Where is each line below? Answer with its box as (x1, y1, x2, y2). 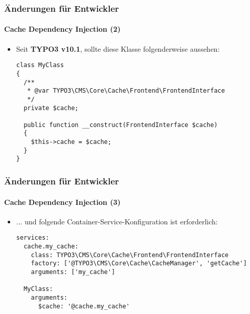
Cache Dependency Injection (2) (4, 24, 121, 34)
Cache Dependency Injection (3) (4, 196, 121, 207)
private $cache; (24, 104, 79, 112)
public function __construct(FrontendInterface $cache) (24, 121, 218, 129)
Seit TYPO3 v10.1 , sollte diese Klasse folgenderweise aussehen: (16, 43, 220, 54)
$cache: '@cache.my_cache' (38, 302, 130, 310)
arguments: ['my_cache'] (31, 268, 116, 276)
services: (16, 234, 50, 242)
